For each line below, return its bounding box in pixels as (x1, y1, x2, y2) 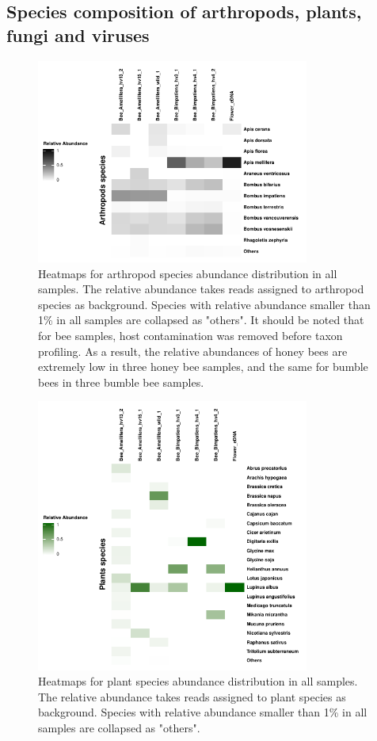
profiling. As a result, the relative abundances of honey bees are (38, 342, 348, 359)
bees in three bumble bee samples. (38, 373, 204, 390)
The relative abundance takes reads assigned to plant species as (38, 688, 346, 705)
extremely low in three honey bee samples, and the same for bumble (38, 358, 368, 375)
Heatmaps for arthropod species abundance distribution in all (38, 265, 337, 281)
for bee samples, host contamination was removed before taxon (38, 327, 343, 343)
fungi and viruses (6, 22, 150, 47)
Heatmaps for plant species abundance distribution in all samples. (38, 673, 358, 689)
